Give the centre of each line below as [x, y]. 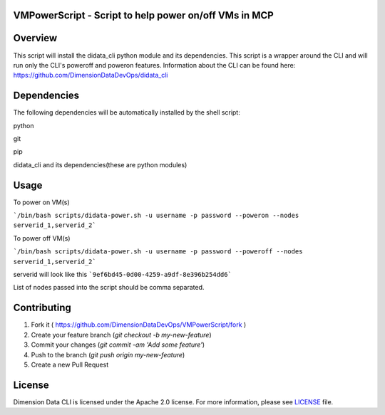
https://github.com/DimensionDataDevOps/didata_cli [91, 75]
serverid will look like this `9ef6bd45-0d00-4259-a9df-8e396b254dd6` [122, 275]
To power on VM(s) [42, 202]
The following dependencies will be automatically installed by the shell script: [127, 112]
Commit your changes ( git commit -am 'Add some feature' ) [118, 345]
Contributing [42, 308]
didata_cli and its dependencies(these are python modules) [100, 164]
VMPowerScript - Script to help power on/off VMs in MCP [143, 15]
